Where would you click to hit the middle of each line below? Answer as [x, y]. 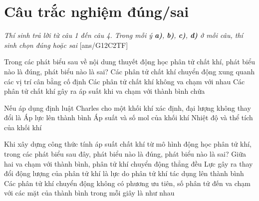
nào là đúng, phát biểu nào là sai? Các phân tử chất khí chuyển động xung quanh [129, 71]
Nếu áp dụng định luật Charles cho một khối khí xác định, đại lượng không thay [128, 107]
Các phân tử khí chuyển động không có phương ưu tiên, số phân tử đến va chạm [128, 183]
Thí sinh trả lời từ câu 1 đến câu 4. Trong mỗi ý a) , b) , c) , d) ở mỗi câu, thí [124, 35]
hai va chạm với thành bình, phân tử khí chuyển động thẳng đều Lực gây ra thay [129, 163]
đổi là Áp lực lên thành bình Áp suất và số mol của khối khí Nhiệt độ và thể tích [129, 117]
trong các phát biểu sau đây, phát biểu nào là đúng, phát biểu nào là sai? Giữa [125, 154]
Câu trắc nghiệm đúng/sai [97, 11]
